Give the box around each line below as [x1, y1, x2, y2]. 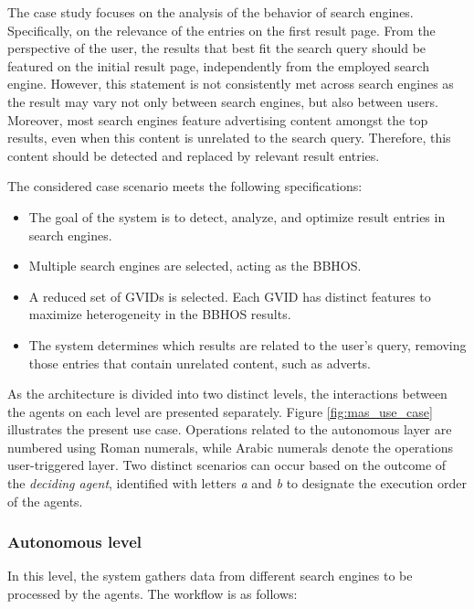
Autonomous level [7, 530, 142, 553]
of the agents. [7, 491, 83, 510]
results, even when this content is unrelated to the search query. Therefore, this [7, 128, 451, 147]
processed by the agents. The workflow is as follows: [7, 584, 298, 604]
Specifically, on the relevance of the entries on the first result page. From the [7, 20, 436, 39]
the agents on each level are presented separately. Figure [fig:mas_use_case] [7, 401, 433, 421]
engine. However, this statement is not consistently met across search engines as [7, 74, 454, 93]
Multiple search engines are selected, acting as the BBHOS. [28, 256, 362, 275]
